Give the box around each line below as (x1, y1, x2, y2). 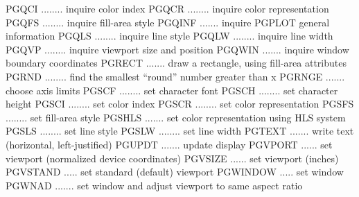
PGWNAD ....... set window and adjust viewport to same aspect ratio (6, 178, 303, 192)
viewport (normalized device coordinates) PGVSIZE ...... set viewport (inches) (6, 151, 339, 165)
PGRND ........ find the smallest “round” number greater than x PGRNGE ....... (6, 69, 345, 83)
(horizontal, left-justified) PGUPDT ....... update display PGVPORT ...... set (6, 137, 333, 151)
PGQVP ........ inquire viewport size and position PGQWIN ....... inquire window (6, 42, 349, 56)
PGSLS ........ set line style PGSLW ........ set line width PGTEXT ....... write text (6, 123, 354, 138)
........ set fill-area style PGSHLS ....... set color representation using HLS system (6, 110, 346, 124)
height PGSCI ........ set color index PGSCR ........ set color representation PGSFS (6, 96, 354, 111)
